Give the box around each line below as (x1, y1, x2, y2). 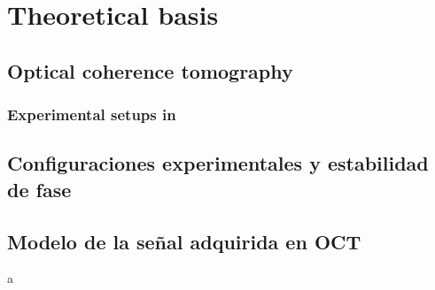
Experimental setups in (7, 103, 176, 126)
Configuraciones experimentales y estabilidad (7, 149, 429, 177)
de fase (7, 175, 72, 202)
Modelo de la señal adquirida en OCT (7, 227, 361, 255)
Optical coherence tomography (7, 57, 293, 84)
